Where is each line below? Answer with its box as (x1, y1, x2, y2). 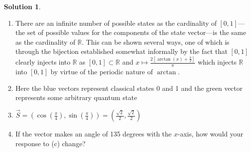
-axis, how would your (177, 129, 244, 139)
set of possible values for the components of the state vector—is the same (27, 27, 246, 37)
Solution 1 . (4, 1, 41, 11)
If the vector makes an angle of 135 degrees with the (15, 129, 172, 139)
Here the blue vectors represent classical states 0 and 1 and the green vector (15, 83, 243, 93)
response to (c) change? (15, 138, 86, 148)
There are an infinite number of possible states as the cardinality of (15, 17, 217, 28)
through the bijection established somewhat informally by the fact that (15, 46, 228, 56)
